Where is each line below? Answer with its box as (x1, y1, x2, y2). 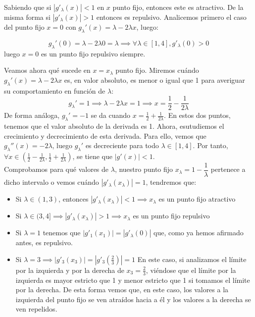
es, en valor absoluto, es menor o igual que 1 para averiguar (64, 74, 245, 85)
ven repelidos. (15, 304, 57, 314)
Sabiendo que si (4, 2, 51, 12)
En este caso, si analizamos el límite (137, 254, 247, 264)
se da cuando (91, 110, 131, 120)
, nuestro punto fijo (114, 164, 173, 174)
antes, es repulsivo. (15, 237, 73, 248)
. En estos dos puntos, (164, 110, 231, 120)
